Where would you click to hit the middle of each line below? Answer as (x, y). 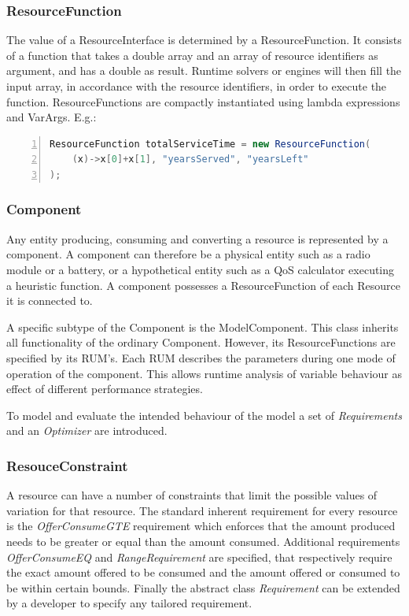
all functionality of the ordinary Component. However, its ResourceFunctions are (201, 342)
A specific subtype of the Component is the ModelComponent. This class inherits (203, 327)
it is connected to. (50, 301)
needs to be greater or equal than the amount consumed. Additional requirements (203, 541)
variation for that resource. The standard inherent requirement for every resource (202, 510)
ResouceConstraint (67, 465)
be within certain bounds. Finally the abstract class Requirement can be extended (203, 587)
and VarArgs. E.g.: (52, 117)
